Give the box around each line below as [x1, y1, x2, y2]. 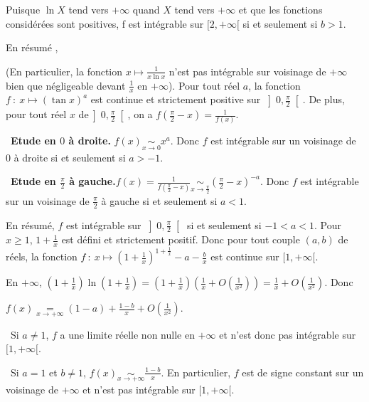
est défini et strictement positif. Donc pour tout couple [61, 232, 300, 247]
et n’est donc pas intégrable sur [219, 327, 356, 342]
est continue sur [210, 249, 279, 264]
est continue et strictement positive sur [90, 92, 261, 107]
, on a [127, 107, 153, 122]
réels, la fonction [6, 249, 77, 264]
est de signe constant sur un [242, 364, 364, 379]
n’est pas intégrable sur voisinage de [169, 63, 326, 78]
